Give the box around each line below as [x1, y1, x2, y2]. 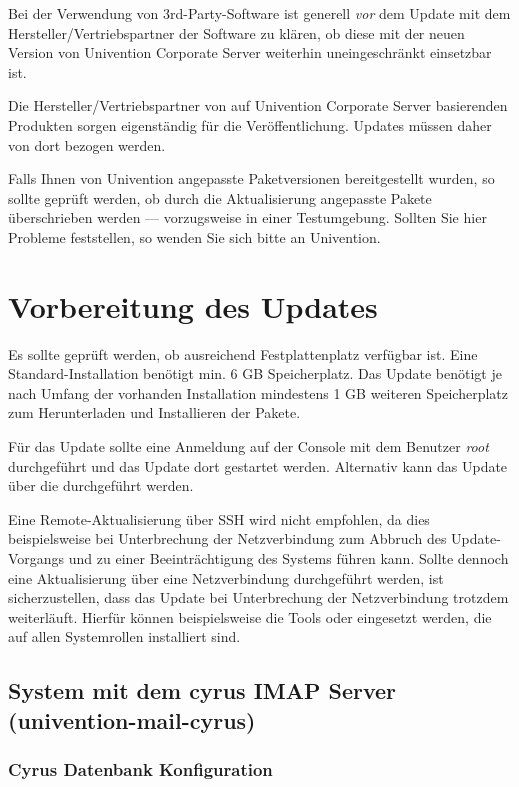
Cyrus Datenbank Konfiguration [8, 757, 273, 782]
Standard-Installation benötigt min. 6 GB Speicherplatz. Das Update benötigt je [8, 363, 502, 384]
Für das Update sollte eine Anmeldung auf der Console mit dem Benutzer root [8, 436, 489, 457]
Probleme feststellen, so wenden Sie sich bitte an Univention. [8, 226, 381, 247]
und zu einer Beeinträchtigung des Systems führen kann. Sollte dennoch [68, 548, 509, 568]
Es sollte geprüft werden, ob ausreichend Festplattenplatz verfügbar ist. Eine [8, 343, 478, 364]
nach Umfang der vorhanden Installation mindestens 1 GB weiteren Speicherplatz [8, 382, 509, 403]
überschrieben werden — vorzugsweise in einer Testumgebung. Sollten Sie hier [8, 207, 487, 228]
